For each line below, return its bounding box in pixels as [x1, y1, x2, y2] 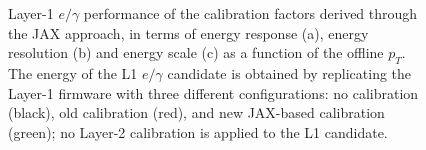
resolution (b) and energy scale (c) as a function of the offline [8, 42, 384, 63]
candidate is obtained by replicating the [167, 62, 412, 83]
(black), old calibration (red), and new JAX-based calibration [8, 102, 385, 123]
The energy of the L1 [8, 62, 138, 83]
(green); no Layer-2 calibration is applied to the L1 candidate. [8, 121, 388, 142]
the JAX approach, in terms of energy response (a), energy [8, 22, 369, 43]
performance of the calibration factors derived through [83, 3, 418, 23]
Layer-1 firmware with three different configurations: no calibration [8, 82, 419, 103]
